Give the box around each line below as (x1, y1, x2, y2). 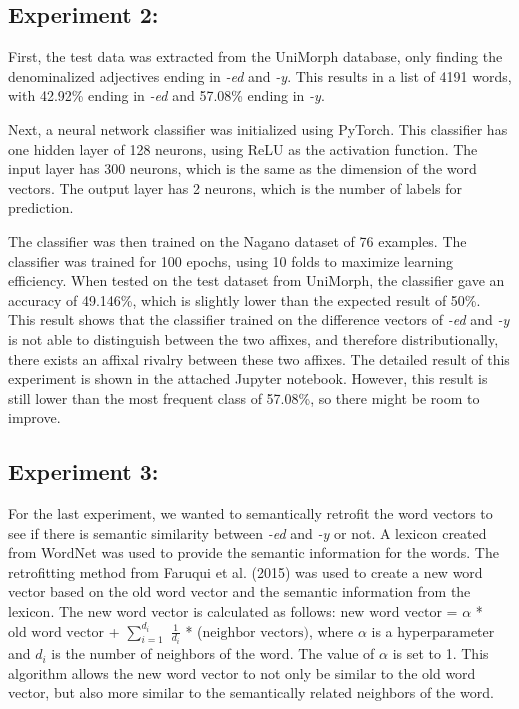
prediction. (8, 197, 74, 218)
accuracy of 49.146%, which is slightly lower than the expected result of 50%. (8, 289, 481, 310)
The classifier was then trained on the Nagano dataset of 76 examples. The (8, 230, 467, 251)
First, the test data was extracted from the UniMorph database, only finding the (8, 46, 503, 67)
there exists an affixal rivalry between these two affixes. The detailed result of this (8, 348, 510, 369)
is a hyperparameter (371, 620, 495, 641)
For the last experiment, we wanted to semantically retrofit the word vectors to (8, 503, 493, 524)
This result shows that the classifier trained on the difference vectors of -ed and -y (8, 309, 510, 330)
